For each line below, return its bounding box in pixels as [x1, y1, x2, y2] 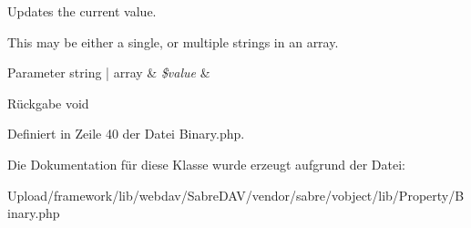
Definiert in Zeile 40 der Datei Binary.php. [7, 124, 245, 143]
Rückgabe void [7, 93, 89, 112]
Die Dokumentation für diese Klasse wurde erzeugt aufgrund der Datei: [7, 154, 405, 173]
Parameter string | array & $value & [7, 63, 210, 82]
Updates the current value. [7, 2, 157, 20]
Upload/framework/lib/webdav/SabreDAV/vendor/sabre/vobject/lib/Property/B [7, 185, 465, 204]
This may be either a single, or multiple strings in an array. [7, 32, 339, 51]
